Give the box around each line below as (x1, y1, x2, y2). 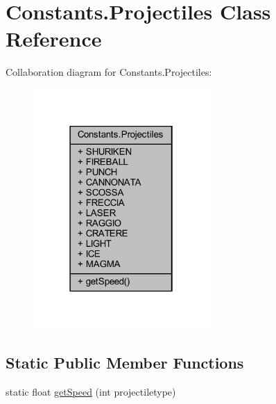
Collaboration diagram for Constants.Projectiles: (6, 65, 212, 79)
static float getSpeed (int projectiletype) (6, 385, 176, 399)
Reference (6, 24, 102, 53)
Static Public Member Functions (6, 352, 244, 373)
